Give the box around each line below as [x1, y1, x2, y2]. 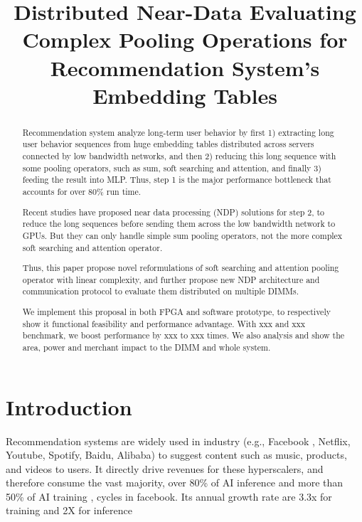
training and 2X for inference [6, 503, 132, 518]
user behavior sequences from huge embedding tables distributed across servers [22, 138, 314, 150]
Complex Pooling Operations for [22, 25, 348, 54]
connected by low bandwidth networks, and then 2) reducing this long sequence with [22, 150, 336, 162]
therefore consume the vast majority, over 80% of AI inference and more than [6, 475, 344, 490]
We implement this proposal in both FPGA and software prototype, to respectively [22, 305, 331, 317]
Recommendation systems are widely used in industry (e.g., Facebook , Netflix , [6, 433, 351, 448]
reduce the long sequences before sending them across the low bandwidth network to [22, 218, 336, 230]
